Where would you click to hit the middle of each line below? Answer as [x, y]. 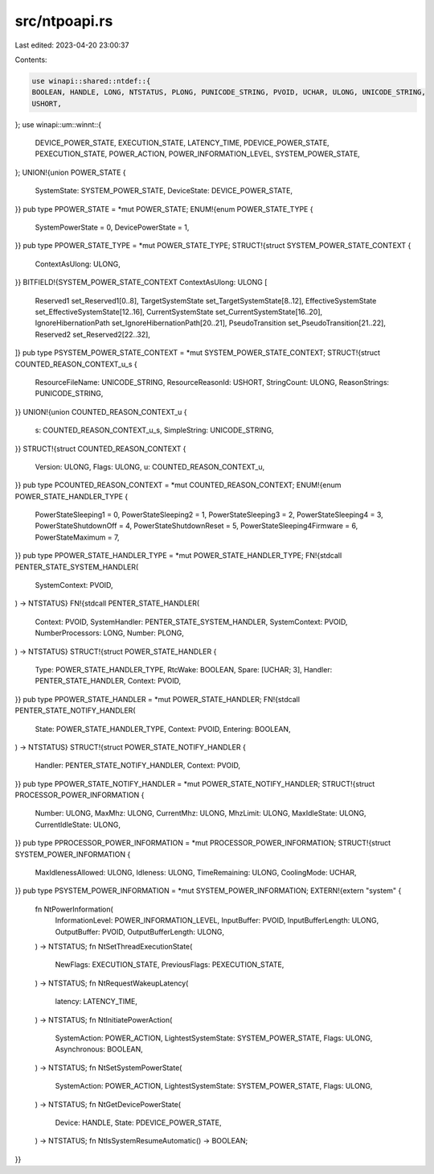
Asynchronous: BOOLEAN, [99, 1049]
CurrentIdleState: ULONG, [78, 825]
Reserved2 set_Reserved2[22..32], [92, 334]
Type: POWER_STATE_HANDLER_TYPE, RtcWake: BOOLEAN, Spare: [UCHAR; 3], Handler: [184, 669]
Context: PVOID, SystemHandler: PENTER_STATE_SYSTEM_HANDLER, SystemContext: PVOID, [191, 622]
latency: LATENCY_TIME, [96, 1002]
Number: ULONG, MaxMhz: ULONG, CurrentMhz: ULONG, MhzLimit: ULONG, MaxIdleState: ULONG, [201, 813]
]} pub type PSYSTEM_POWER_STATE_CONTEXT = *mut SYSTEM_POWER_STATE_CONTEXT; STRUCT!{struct [198, 353]
